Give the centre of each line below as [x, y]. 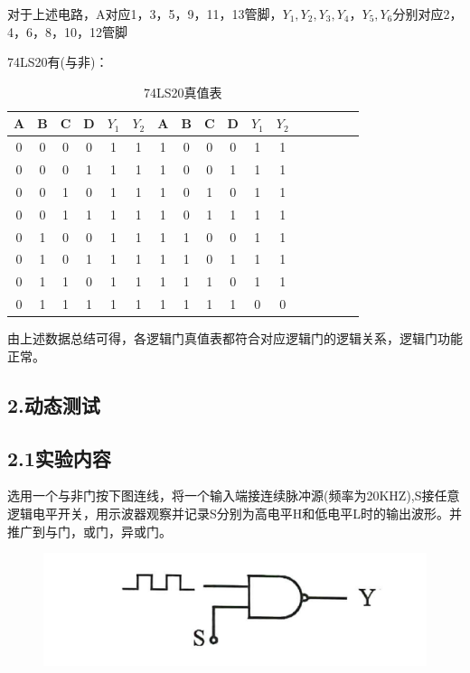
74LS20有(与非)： [58, 62]
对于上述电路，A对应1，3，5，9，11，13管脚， [145, 14]
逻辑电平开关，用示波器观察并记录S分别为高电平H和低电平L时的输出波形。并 [235, 513]
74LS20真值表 [183, 92]
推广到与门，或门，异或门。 [89, 531]
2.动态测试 [54, 404]
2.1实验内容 [59, 458]
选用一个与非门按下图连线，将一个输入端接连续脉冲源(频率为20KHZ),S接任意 [234, 495]
